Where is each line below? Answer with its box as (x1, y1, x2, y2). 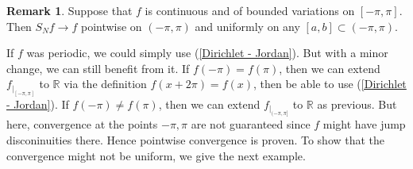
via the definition (64, 75, 147, 92)
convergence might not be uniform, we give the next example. (6, 147, 306, 163)
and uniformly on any (195, 17, 300, 34)
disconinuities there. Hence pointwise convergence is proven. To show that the (6, 132, 385, 148)
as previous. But (317, 96, 397, 113)
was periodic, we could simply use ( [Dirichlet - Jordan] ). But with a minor (26, 44, 388, 61)
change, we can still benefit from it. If (6, 60, 190, 76)
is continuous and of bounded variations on (145, 2, 355, 18)
